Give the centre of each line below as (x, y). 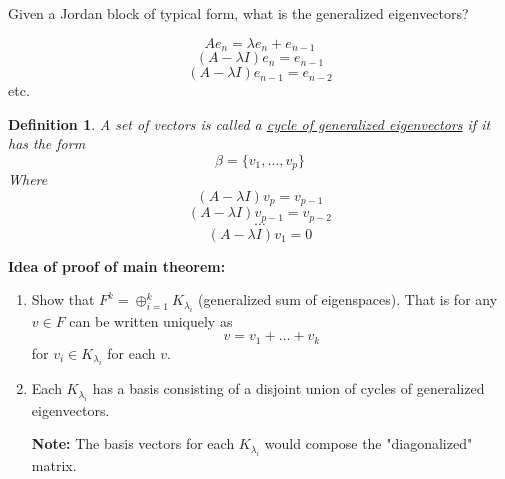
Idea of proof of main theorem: (117, 265)
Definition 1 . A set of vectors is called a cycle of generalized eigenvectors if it (249, 123)
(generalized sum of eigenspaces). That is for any (348, 299)
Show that (63, 299)
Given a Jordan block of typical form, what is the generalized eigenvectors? (238, 13)
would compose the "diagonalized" (368, 443)
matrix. (54, 464)
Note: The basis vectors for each (133, 443)
